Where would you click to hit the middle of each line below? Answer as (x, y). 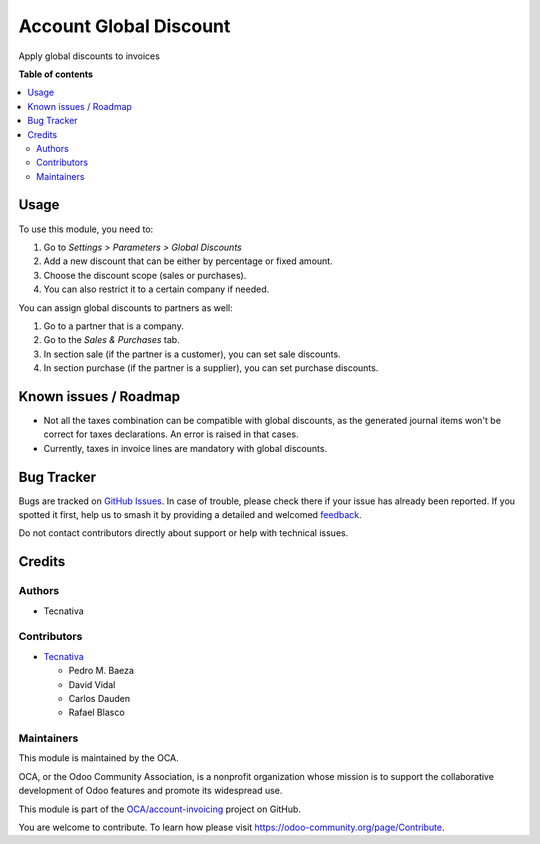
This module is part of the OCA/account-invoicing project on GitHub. (160, 809)
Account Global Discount (124, 26)
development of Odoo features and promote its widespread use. (150, 791)
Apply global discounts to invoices (89, 56)
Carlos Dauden (99, 698)
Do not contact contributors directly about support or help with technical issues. (183, 533)
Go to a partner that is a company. (113, 326)
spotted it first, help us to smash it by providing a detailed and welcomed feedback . (190, 515)
